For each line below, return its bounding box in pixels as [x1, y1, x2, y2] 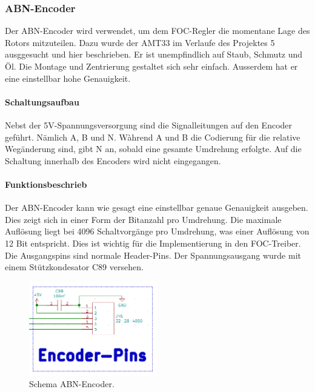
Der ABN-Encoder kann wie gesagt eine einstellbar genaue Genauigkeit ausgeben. [5, 201, 308, 214]
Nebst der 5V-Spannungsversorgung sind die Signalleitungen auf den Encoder [5, 118, 293, 131]
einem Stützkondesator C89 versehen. [5, 261, 144, 273]
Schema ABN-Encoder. [29, 377, 114, 390]
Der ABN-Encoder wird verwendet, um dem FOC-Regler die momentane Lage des [5, 24, 310, 37]
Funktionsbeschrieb [5, 178, 87, 190]
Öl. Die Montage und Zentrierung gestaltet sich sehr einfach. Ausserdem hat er [5, 60, 298, 72]
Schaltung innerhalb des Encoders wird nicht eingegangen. [5, 154, 221, 167]
